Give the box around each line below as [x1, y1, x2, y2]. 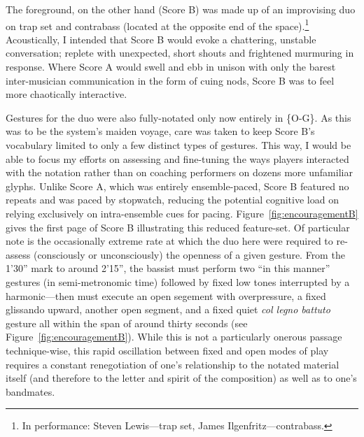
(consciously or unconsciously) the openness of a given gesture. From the [33, 247, 345, 262]
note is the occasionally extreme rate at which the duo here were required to [6, 234, 333, 248]
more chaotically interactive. [6, 87, 127, 101]
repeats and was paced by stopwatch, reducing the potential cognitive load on [6, 192, 339, 207]
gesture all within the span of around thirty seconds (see [6, 315, 248, 330]
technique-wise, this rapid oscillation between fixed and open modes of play [6, 343, 329, 357]
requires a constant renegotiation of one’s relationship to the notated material [6, 357, 339, 371]
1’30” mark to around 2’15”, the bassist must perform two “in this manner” [6, 261, 330, 275]
